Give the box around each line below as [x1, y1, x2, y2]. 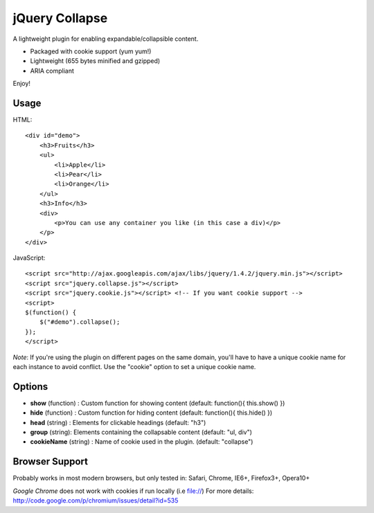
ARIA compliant [30, 66, 74, 75]
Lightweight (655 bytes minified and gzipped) [30, 57, 161, 65]
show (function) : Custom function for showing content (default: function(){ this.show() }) [30, 399, 285, 407]
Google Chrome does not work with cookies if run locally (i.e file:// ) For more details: [12, 487, 254, 495]
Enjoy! [12, 80, 31, 88]
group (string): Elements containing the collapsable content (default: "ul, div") [30, 428, 253, 436]
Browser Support [12, 456, 89, 467]
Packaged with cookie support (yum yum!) [30, 47, 152, 55]
